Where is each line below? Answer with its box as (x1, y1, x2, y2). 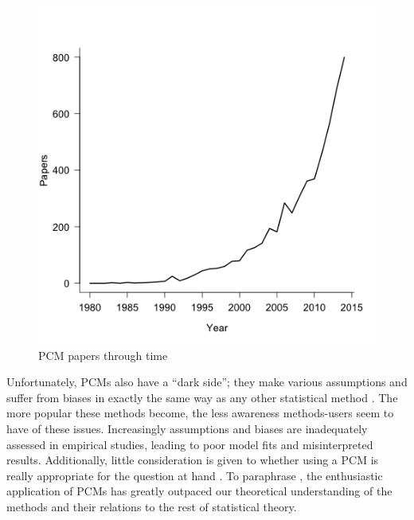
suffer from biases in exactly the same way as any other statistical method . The (6, 389, 398, 405)
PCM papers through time (38, 346, 168, 363)
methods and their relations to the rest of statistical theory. (6, 498, 297, 514)
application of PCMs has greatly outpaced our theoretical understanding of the (6, 483, 393, 499)
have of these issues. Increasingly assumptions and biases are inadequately (6, 420, 368, 436)
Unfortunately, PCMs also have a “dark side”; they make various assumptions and (6, 373, 408, 390)
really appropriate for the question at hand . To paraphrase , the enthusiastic (6, 467, 383, 483)
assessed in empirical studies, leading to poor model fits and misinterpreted (6, 436, 373, 452)
